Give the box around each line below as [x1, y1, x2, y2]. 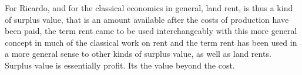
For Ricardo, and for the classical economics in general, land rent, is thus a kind [5, 2, 293, 13]
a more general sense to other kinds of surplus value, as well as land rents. [5, 47, 271, 60]
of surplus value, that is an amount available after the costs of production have [5, 13, 289, 25]
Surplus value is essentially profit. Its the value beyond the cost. [5, 59, 235, 71]
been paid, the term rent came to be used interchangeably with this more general [5, 25, 297, 37]
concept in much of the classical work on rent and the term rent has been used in [5, 36, 297, 48]
